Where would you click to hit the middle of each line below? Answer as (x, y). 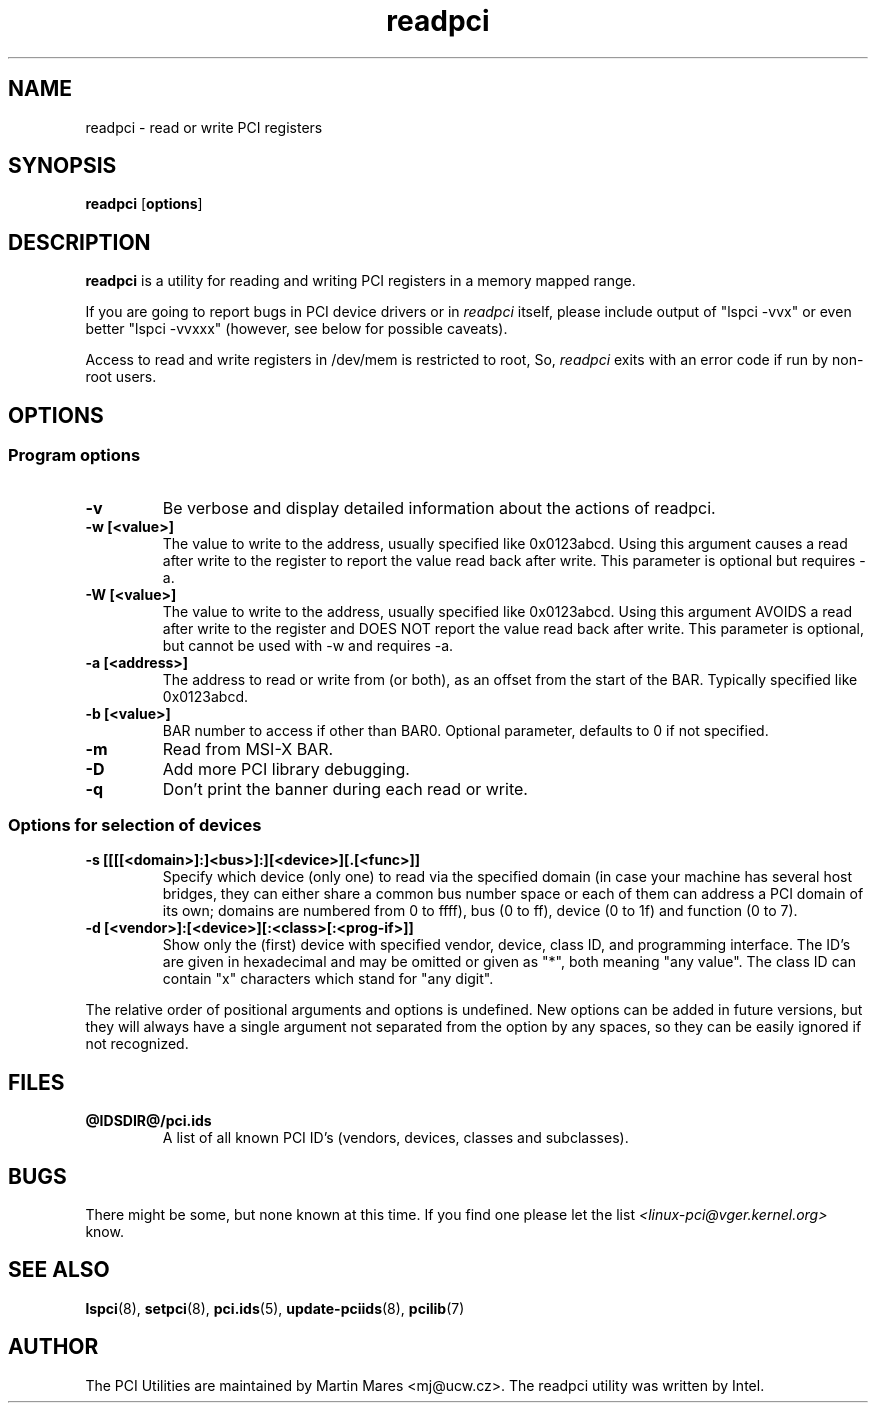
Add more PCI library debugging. (286, 768)
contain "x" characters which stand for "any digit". (328, 979)
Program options (74, 455)
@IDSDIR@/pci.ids (148, 1121)
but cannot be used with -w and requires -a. (308, 645)
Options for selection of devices (135, 824)
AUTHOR (53, 1347)
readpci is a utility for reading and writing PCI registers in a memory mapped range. (360, 281)
